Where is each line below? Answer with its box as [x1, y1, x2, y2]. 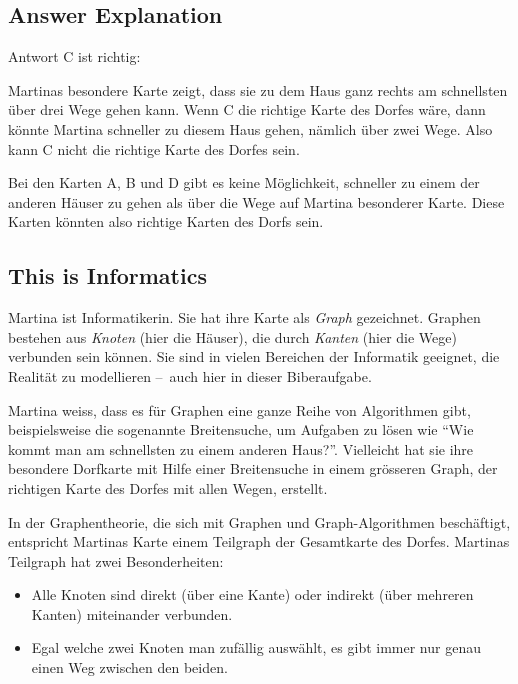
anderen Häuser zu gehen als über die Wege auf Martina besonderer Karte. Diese [8, 191, 505, 212]
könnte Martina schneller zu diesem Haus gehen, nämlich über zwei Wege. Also [8, 118, 493, 139]
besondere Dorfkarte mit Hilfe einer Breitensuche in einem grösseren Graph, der [8, 458, 498, 479]
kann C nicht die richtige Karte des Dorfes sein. [8, 138, 300, 159]
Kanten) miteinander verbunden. [31, 603, 233, 624]
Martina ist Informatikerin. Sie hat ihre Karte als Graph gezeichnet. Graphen [8, 307, 481, 328]
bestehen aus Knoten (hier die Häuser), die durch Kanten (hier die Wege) [8, 326, 457, 347]
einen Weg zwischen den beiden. [31, 657, 228, 678]
